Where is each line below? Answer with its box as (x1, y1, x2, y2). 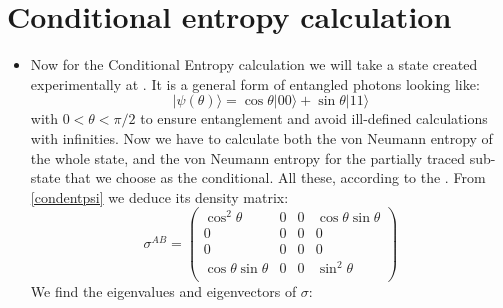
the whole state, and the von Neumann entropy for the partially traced (30, 147, 466, 168)
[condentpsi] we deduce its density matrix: (30, 186, 289, 207)
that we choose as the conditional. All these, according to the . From (65, 167, 486, 188)
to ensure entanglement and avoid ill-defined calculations (140, 108, 488, 129)
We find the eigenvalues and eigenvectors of (30, 281, 297, 302)
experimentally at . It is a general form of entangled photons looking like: (30, 73, 480, 94)
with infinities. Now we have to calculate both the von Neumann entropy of (30, 127, 493, 148)
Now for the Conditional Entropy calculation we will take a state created (30, 54, 478, 75)
